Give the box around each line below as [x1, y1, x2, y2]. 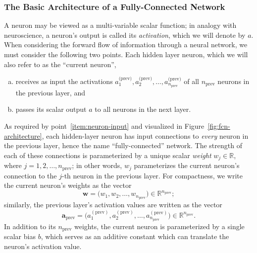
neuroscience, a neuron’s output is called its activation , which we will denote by [4, 29, 246, 40]
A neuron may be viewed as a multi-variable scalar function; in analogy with [4, 20, 237, 30]
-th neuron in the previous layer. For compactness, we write [62, 170, 243, 180]
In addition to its [4, 221, 56, 231]
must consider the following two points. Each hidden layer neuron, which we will [4, 49, 248, 59]
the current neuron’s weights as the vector [4, 180, 132, 190]
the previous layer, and [15, 87, 85, 97]
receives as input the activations [15, 76, 113, 86]
